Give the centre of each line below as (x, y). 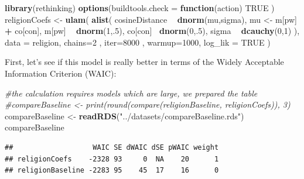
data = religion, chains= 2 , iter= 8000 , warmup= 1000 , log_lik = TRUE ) (138, 42)
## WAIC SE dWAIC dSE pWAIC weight (112, 147)
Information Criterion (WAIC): (61, 73)
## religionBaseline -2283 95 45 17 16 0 (112, 171)
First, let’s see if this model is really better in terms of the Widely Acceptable (144, 62)
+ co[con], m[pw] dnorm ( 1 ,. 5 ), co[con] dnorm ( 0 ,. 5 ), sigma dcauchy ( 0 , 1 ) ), (152, 31)
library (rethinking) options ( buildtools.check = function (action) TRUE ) (140, 8)
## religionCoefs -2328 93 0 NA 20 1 (112, 159)
